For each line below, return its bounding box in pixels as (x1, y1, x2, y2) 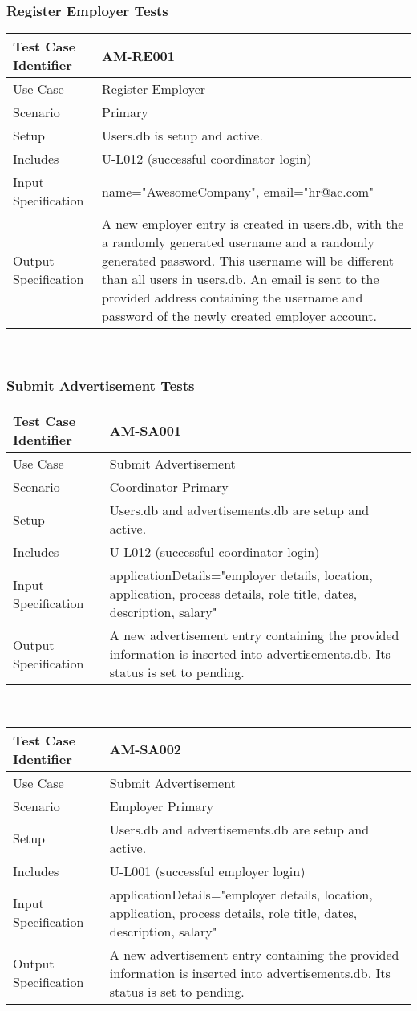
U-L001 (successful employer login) (109, 861, 306, 880)
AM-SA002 (109, 740, 182, 759)
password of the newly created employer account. (102, 307, 377, 326)
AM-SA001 (109, 420, 182, 440)
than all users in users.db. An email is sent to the (102, 270, 379, 289)
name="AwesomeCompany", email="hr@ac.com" (102, 181, 374, 201)
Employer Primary (109, 796, 214, 815)
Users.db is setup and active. (102, 126, 263, 145)
